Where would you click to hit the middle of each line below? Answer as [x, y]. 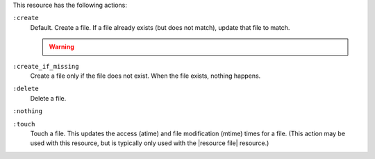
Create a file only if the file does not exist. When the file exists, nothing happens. [145, 76]
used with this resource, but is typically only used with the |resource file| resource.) [150, 143]
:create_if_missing [46, 66]
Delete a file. [48, 98]
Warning [61, 47]
